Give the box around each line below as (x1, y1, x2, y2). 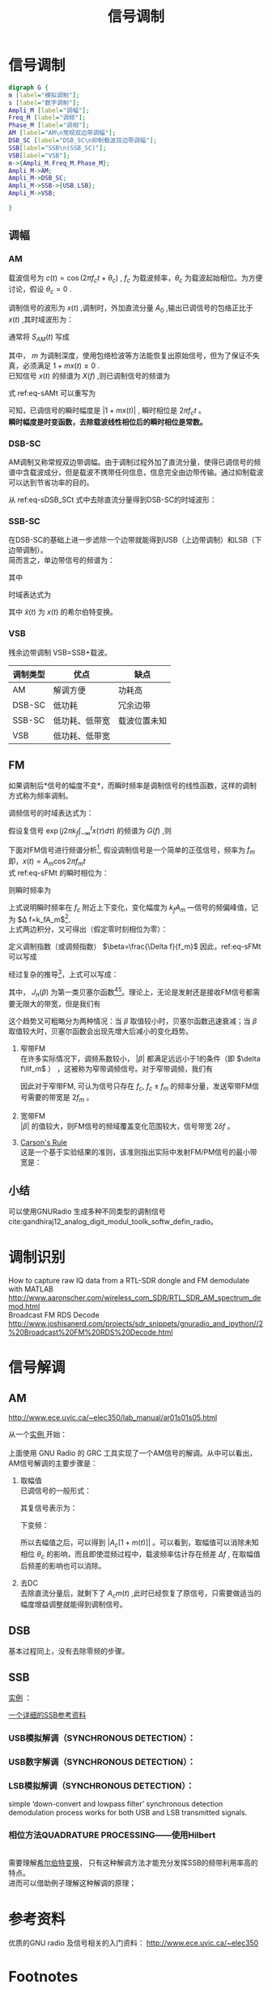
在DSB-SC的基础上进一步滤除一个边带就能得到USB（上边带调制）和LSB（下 (8, 535, 262, 545)
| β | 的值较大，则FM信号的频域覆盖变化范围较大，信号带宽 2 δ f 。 (19, 1122, 235, 1131)
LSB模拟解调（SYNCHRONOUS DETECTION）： (8, 1780, 194, 1791)
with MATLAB (8, 1284, 54, 1294)
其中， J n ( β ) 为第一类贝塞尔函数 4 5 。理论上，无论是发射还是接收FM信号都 (8, 986, 253, 999)
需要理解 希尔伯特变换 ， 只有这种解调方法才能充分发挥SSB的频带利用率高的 (8, 1858, 259, 1868)
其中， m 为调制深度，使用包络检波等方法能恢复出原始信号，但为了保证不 (8, 350, 253, 360)
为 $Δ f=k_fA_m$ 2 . (8, 913, 71, 924)
